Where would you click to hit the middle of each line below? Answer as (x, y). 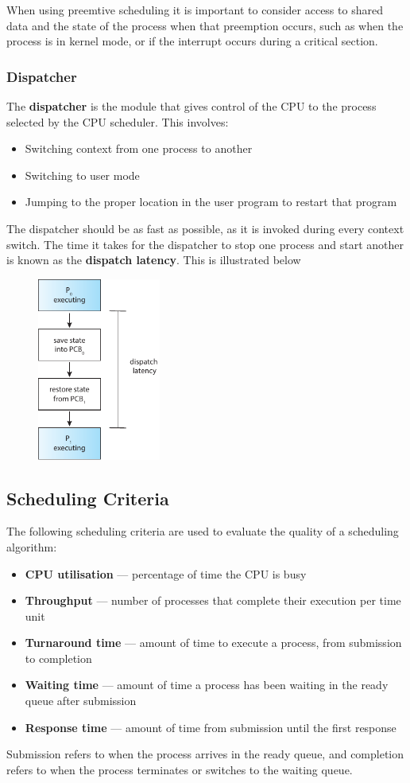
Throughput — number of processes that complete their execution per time (213, 600)
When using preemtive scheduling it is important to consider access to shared (195, 10)
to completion (58, 658)
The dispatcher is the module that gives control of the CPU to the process (191, 106)
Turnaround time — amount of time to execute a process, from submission (213, 643)
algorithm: (32, 546)
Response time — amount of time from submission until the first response (211, 727)
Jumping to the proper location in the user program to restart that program (211, 202)
